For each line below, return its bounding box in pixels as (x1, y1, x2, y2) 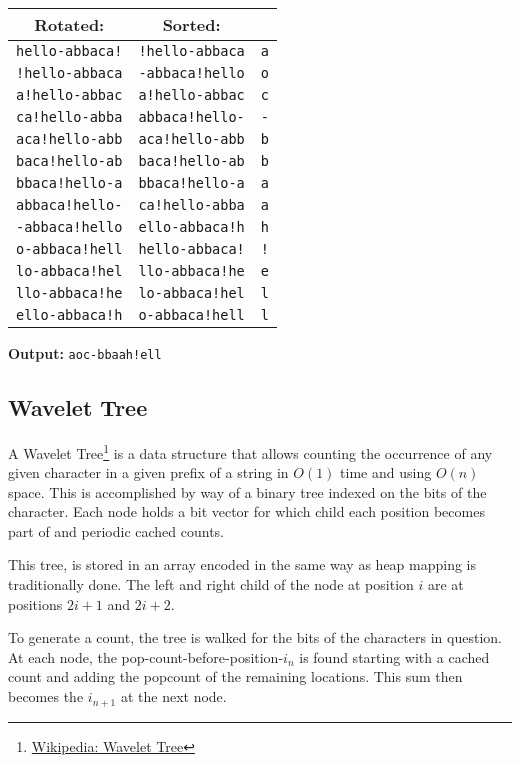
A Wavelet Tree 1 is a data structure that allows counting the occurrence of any (8, 439, 493, 463)
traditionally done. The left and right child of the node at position (8, 574, 414, 595)
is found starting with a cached (299, 646, 490, 667)
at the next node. (120, 686, 227, 707)
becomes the (8, 686, 84, 707)
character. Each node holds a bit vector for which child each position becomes (8, 501, 485, 522)
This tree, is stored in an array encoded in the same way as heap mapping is (8, 554, 477, 575)
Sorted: (162, 13, 221, 36)
